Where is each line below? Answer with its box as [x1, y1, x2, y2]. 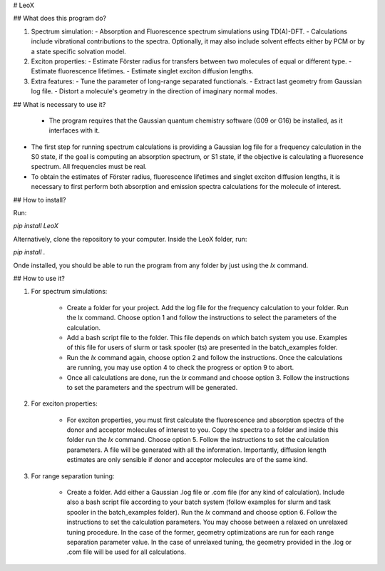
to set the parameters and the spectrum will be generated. [66, 383, 238, 391]
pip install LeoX [13, 222, 58, 230]
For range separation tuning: [31, 471, 115, 480]
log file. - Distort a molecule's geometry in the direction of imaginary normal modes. [31, 87, 278, 96]
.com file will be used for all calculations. [66, 547, 187, 556]
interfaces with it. [48, 126, 100, 135]
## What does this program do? [13, 14, 107, 23]
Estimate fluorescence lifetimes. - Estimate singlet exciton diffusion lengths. [31, 67, 254, 76]
